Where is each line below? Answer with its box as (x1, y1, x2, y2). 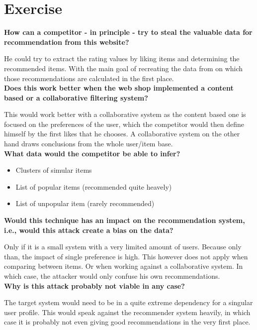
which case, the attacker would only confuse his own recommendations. (4, 271, 220, 281)
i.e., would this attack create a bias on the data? (4, 224, 173, 235)
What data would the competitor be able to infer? (4, 148, 180, 158)
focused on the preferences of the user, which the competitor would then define (4, 118, 244, 129)
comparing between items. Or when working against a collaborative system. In (4, 261, 243, 271)
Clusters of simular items (15, 165, 92, 175)
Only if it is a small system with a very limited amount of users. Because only (4, 241, 242, 252)
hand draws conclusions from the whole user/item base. (4, 138, 173, 149)
